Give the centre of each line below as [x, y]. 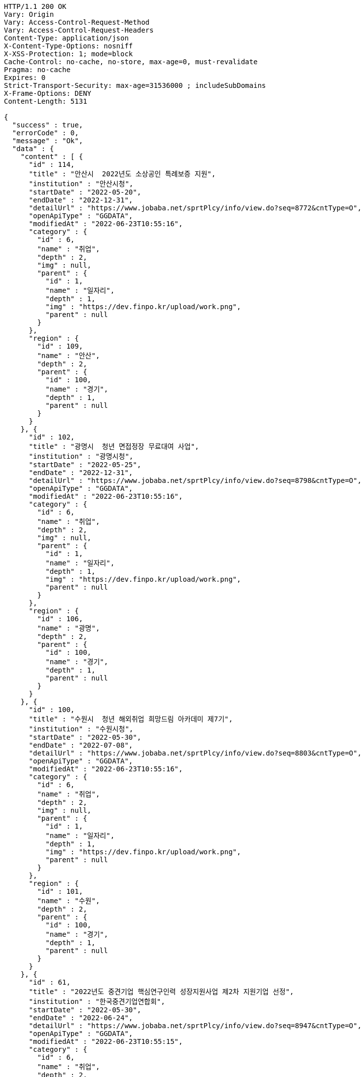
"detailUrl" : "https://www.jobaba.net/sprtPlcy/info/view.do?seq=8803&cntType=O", [195, 753]
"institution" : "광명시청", [81, 456]
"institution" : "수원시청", [81, 729]
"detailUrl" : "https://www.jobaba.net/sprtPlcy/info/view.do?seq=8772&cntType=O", [195, 208]
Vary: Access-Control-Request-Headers [79, 30]
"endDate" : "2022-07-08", [81, 745]
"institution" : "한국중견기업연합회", [97, 1001]
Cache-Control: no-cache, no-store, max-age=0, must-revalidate [131, 62]
